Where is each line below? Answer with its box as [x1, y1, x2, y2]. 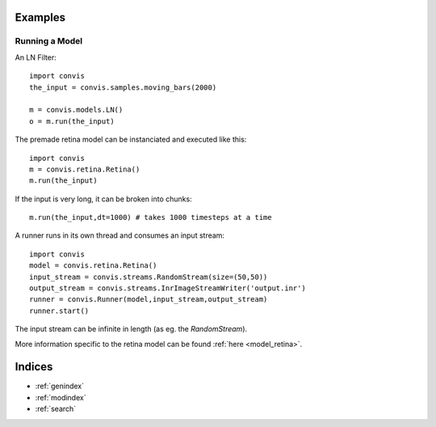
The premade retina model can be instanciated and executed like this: [15, 134, 247, 145]
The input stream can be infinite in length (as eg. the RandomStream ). [15, 324, 248, 334]
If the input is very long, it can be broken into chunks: [15, 194, 193, 204]
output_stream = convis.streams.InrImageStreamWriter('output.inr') [29, 284, 306, 293]
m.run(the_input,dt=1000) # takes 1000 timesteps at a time [29, 213, 272, 222]
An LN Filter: [15, 53, 57, 62]
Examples [15, 11, 66, 24]
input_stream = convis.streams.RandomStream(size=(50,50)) [29, 272, 268, 281]
